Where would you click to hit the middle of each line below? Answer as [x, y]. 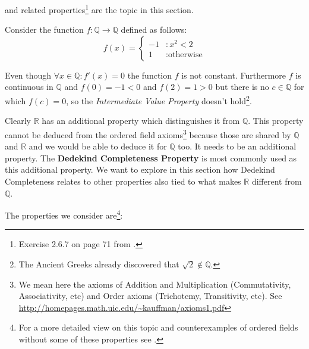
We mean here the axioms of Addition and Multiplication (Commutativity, [155, 284]
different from [277, 181]
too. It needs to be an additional [237, 146]
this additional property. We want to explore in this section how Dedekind [140, 169]
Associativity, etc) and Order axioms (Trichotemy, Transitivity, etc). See [150, 296]
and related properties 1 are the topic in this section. [99, 9]
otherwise [185, 54]
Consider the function [44, 29]
